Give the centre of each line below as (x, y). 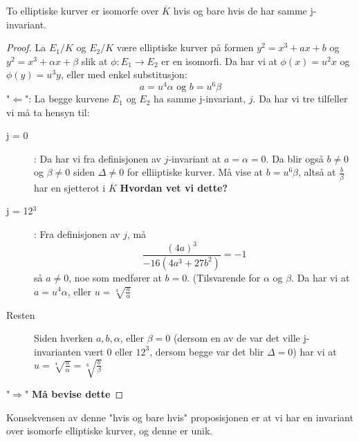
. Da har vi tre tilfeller (300, 99)
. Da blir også (295, 158)
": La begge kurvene (67, 99)
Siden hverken (64, 338)
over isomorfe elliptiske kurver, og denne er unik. (110, 431)
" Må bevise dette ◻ (74, 394)
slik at (94, 61)
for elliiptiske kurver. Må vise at (195, 172)
